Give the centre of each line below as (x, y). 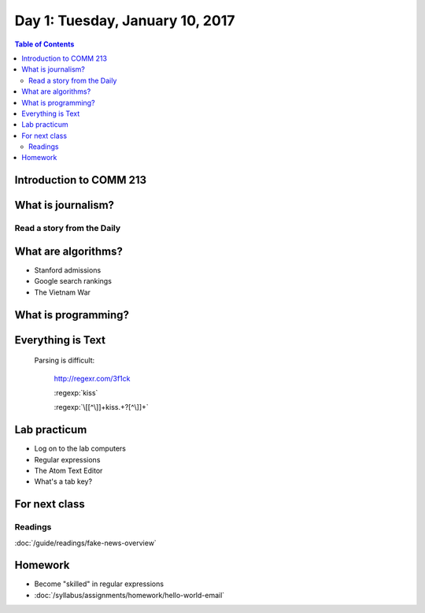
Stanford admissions (68, 270)
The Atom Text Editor (68, 471)
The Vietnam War (62, 292)
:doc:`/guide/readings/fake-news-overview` (85, 543)
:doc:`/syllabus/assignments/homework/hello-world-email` (129, 595)
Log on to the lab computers (80, 448)
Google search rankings (73, 281)
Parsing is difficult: (65, 360)
